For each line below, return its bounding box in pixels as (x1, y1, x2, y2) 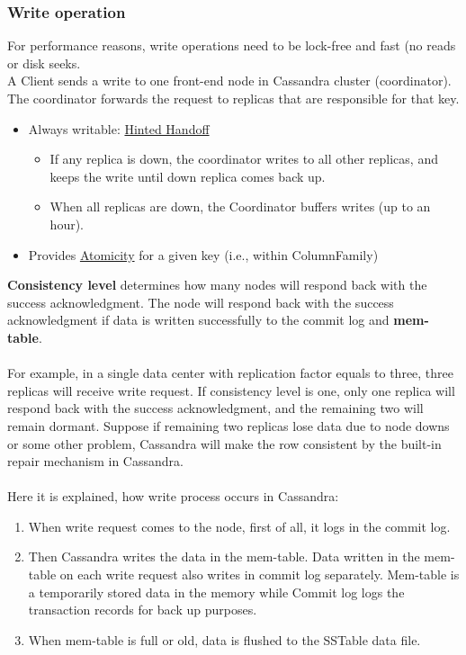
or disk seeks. (7, 53, 81, 72)
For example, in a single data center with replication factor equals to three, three (7, 363, 454, 382)
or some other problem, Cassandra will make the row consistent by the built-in (7, 434, 442, 453)
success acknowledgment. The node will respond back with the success (7, 292, 394, 311)
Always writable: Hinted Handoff (28, 119, 210, 138)
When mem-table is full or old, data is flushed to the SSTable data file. (28, 630, 421, 649)
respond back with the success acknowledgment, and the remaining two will (7, 399, 424, 417)
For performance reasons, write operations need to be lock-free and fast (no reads (7, 36, 456, 55)
